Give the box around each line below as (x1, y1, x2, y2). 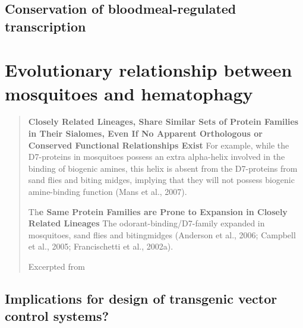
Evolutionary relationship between (5, 58, 292, 82)
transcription (5, 17, 86, 35)
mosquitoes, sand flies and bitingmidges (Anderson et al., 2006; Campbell (28, 228, 296, 241)
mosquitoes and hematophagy (5, 81, 253, 105)
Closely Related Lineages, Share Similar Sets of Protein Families (28, 115, 299, 128)
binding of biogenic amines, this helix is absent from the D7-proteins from (28, 162, 298, 174)
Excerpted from (28, 260, 85, 273)
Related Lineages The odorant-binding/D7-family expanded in (28, 217, 265, 229)
